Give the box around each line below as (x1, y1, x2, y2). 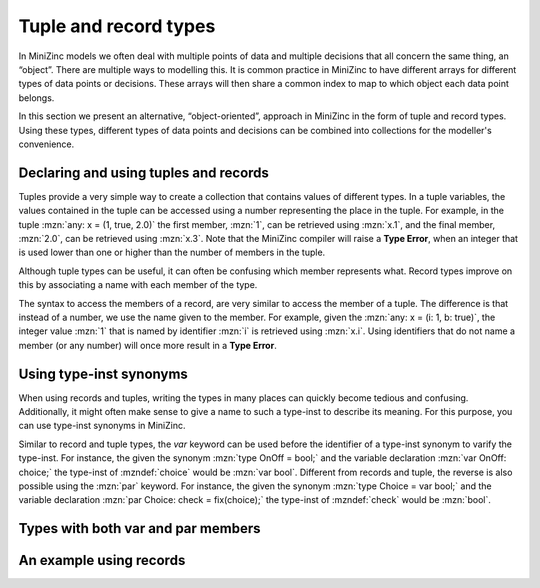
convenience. (18, 138, 75, 150)
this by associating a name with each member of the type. (18, 279, 258, 291)
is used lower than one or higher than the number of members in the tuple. (18, 246, 326, 259)
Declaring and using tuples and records (18, 164, 270, 181)
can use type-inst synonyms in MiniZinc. (18, 420, 186, 432)
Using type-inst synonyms (18, 365, 189, 382)
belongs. (18, 91, 55, 104)
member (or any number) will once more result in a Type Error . (18, 339, 277, 351)
